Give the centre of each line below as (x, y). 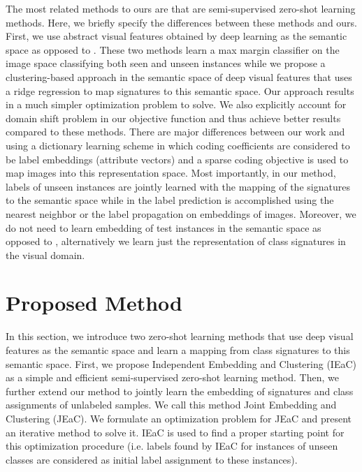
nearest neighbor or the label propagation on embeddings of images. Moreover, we (181, 213)
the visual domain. (45, 255)
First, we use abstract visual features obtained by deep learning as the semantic (176, 36)
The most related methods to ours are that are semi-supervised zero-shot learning (181, 8)
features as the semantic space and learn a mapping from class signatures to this (178, 350)
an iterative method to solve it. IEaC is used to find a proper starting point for (175, 432)
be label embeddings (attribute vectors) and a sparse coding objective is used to (177, 159)
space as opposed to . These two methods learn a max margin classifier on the (173, 49)
